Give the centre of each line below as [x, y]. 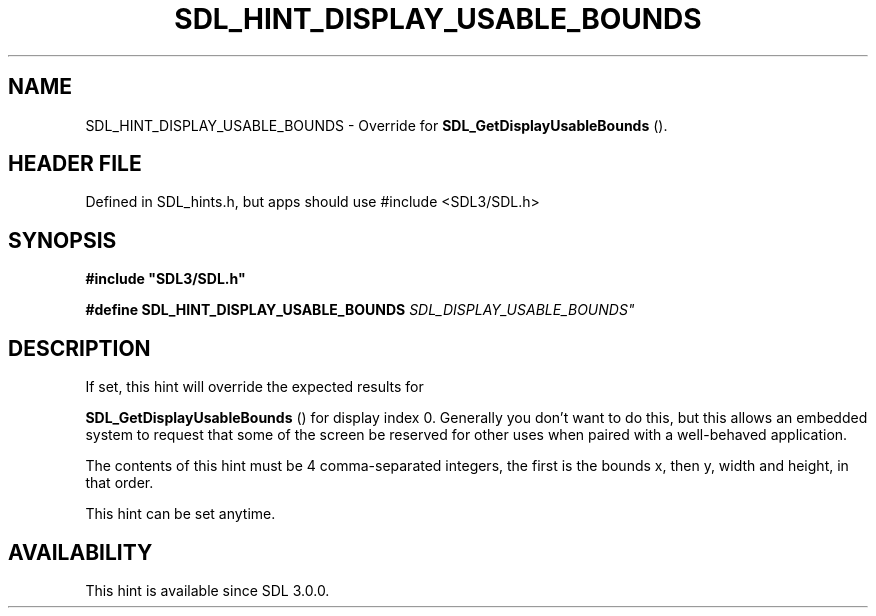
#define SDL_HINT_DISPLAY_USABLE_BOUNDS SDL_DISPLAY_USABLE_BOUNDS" [360, 310]
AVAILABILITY [80, 552]
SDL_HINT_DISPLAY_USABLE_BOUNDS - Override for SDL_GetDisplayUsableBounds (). [376, 125]
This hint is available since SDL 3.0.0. [207, 590]
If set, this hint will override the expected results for [254, 387]
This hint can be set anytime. [180, 514]
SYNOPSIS [62, 240]
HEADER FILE [75, 164]
